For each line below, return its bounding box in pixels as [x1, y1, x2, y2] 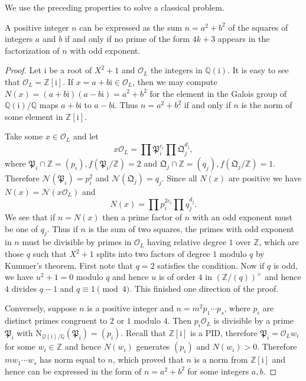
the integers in [151, 64, 203, 76]
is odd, [273, 259, 298, 271]
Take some [5, 130, 43, 142]
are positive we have [228, 171, 302, 184]
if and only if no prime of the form [64, 32, 190, 45]
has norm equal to [39, 353, 105, 366]
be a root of [49, 64, 92, 76]
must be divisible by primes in [22, 236, 132, 248]
